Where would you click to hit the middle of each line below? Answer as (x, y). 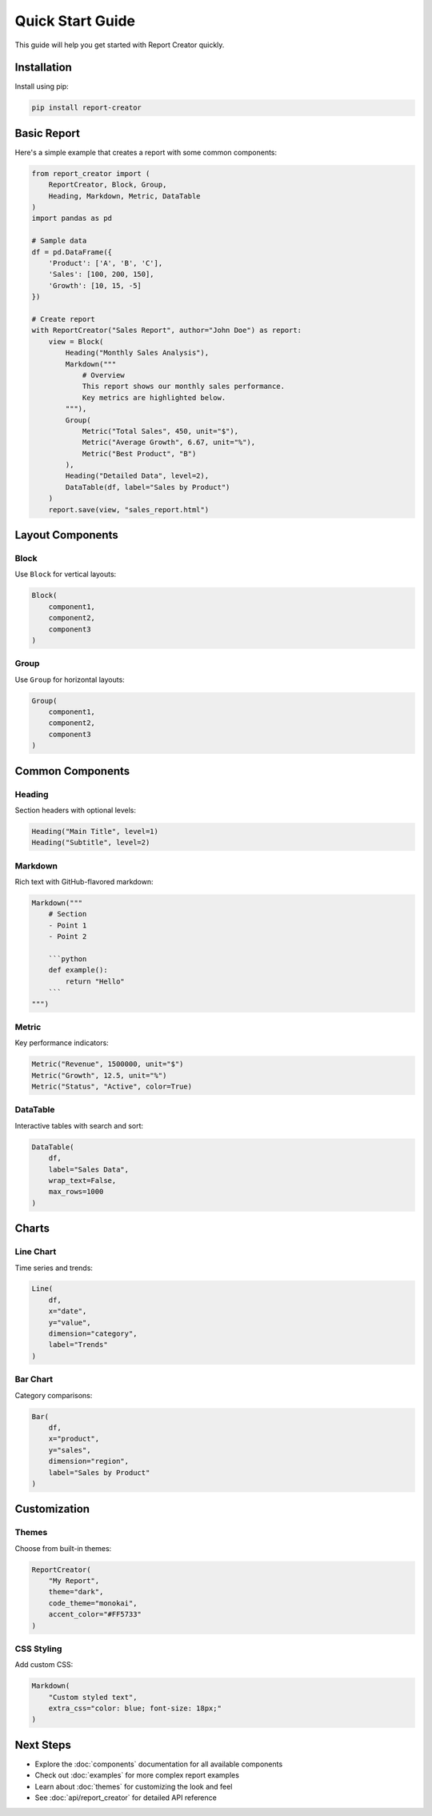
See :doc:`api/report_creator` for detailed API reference (126, 1798)
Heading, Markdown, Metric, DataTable (124, 196)
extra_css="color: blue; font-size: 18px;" (135, 1708)
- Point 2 (68, 937)
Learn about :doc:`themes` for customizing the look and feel (134, 1786)
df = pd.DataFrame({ (72, 252)
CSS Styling (38, 1649)
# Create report (64, 319)
